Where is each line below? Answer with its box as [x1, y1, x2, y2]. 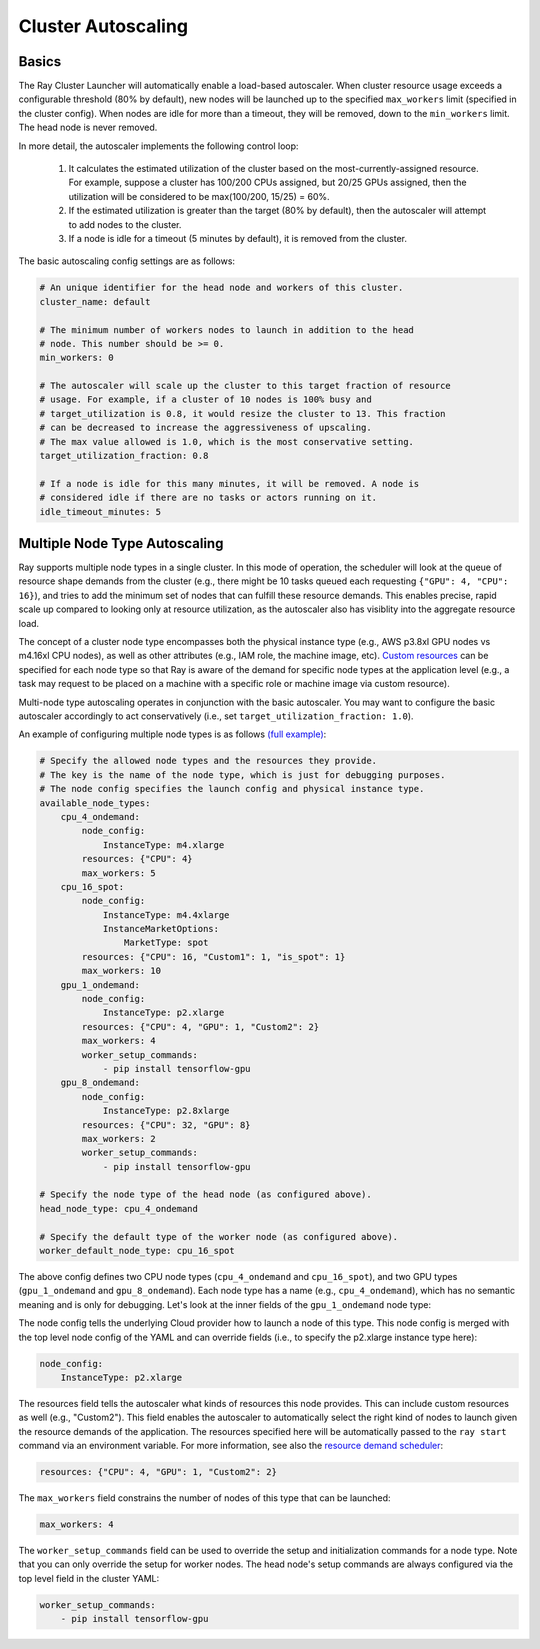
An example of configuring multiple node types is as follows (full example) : [18, 728, 327, 740]
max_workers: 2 [81, 1133, 157, 1144]
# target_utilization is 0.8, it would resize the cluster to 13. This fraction [39, 408, 446, 419]
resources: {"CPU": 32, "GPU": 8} [81, 1119, 251, 1130]
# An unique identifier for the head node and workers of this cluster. [39, 282, 404, 294]
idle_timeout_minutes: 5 [39, 506, 162, 517]
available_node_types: [39, 797, 151, 809]
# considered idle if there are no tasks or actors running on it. [39, 492, 378, 504]
